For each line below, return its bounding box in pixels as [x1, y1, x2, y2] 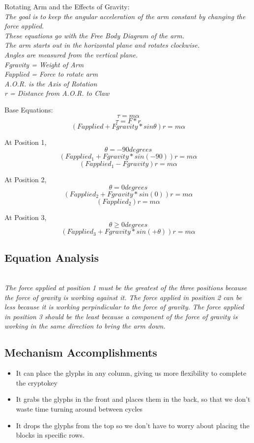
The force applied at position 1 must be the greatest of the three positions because [4, 282, 247, 293]
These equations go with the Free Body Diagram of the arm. [4, 30, 185, 40]
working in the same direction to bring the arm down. [4, 321, 166, 331]
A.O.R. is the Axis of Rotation [4, 78, 97, 88]
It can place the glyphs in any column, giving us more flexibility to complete [16, 368, 247, 378]
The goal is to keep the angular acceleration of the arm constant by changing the [4, 11, 246, 21]
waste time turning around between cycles [16, 404, 143, 414]
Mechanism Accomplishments [4, 345, 157, 360]
